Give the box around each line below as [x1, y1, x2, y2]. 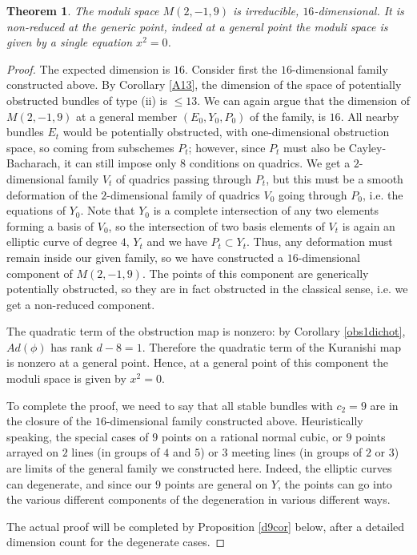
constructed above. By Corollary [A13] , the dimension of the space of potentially [6, 76, 402, 93]
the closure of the [6, 412, 92, 429]
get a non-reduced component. [6, 296, 155, 312]
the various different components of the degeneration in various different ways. [6, 491, 391, 508]
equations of [6, 202, 66, 219]
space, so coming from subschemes [6, 139, 174, 155]
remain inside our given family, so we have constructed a [6, 248, 284, 265]
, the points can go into [278, 475, 392, 492]
